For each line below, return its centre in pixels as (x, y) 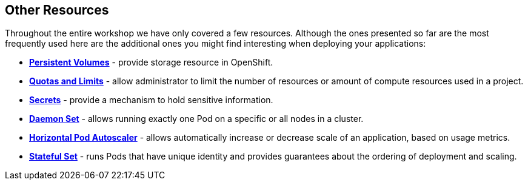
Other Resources (57, 10)
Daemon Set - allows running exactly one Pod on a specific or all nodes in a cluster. (196, 119)
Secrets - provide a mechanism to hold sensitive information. (151, 100)
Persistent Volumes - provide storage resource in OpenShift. (151, 62)
